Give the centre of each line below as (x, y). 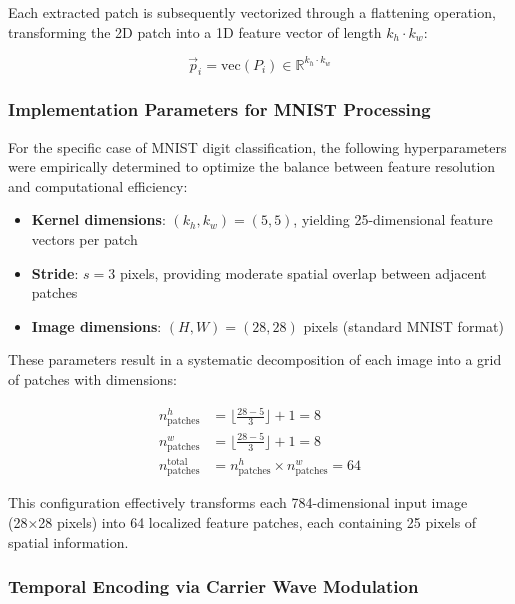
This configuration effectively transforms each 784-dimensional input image (238, 502)
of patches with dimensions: (93, 379)
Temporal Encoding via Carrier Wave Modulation (213, 586)
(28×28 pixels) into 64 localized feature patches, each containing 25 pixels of (242, 521)
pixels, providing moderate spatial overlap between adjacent (303, 272)
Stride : (55, 272)
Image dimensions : (96, 325)
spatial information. (68, 541)
